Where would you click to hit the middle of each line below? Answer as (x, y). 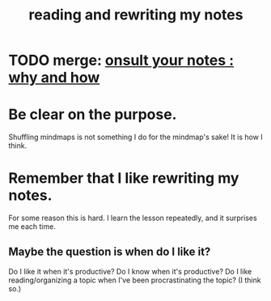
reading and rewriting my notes (136, 15)
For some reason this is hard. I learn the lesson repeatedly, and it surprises (133, 218)
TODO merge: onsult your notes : (121, 60)
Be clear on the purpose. (93, 114)
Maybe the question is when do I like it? (110, 252)
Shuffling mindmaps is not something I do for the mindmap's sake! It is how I (135, 137)
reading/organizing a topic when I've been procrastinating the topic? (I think (135, 280)
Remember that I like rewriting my (124, 178)
